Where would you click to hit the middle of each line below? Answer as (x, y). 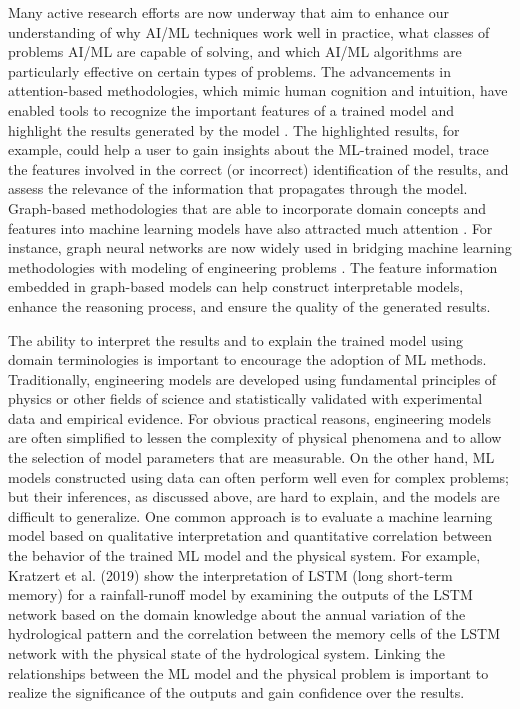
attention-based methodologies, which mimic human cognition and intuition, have (258, 90)
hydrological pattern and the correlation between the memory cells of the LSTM (254, 633)
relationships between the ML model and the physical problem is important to (248, 672)
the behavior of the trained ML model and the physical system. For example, (244, 555)
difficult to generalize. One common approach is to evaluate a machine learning (250, 515)
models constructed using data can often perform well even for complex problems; (258, 476)
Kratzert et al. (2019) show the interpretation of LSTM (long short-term (230, 574)
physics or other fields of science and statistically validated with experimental (245, 398)
